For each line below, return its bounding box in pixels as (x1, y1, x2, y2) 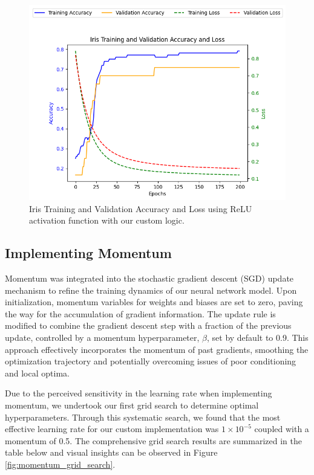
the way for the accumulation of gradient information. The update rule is (5, 307, 276, 320)
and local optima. (5, 366, 70, 379)
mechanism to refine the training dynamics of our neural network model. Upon (5, 283, 297, 296)
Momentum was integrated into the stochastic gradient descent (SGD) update (5, 271, 294, 284)
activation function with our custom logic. (29, 214, 185, 227)
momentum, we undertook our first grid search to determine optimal (5, 398, 259, 411)
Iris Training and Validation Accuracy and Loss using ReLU (29, 202, 252, 215)
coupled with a (254, 422, 309, 435)
